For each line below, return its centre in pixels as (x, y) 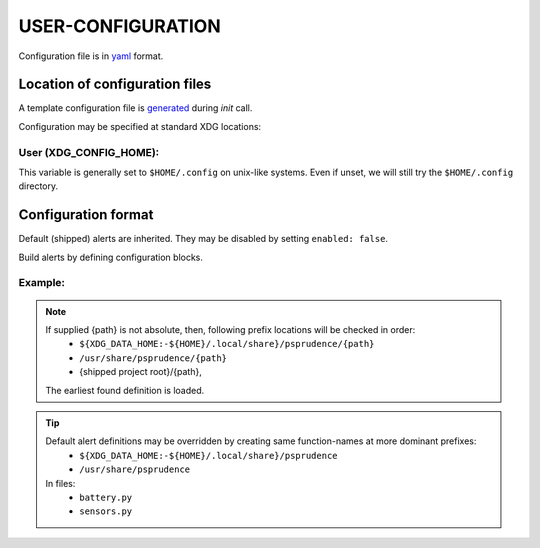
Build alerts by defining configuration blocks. (111, 257)
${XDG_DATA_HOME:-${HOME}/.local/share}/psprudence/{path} (227, 344)
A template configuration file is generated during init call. (135, 108)
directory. (38, 186)
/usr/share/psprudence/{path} (153, 358)
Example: (41, 283)
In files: (60, 483)
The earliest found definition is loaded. (125, 390)
